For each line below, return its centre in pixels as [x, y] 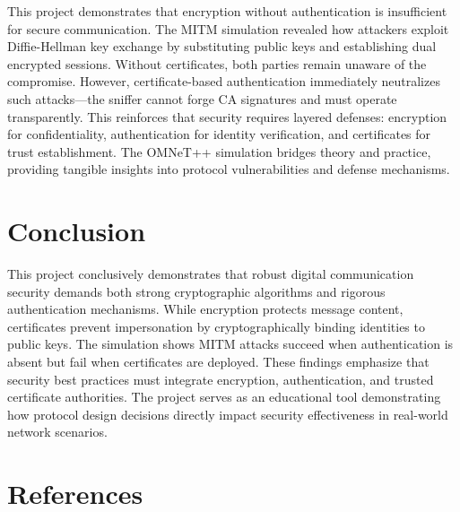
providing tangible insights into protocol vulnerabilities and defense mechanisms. [229, 169]
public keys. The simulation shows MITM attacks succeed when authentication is [230, 344]
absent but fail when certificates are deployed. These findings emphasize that [218, 362]
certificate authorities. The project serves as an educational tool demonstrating [224, 397]
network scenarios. [57, 432]
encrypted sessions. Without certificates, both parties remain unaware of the [217, 63]
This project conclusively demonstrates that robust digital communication [211, 274]
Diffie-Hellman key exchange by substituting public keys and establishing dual [222, 46]
